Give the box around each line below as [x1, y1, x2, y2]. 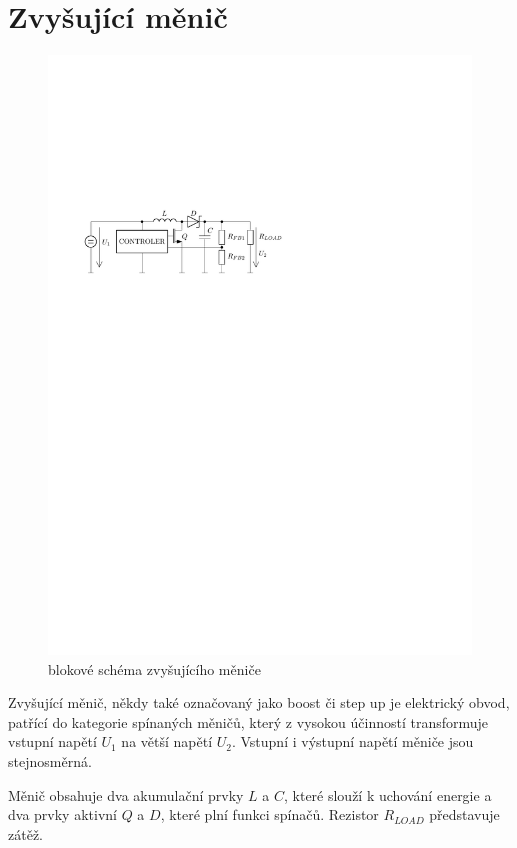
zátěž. [8, 823, 43, 844]
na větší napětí [121, 731, 213, 752]
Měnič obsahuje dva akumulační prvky [8, 784, 244, 805]
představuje [429, 804, 500, 825]
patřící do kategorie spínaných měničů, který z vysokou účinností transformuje [8, 711, 489, 732]
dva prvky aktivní [8, 804, 117, 825]
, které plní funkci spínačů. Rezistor [160, 804, 379, 825]
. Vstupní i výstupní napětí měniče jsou [231, 731, 474, 752]
